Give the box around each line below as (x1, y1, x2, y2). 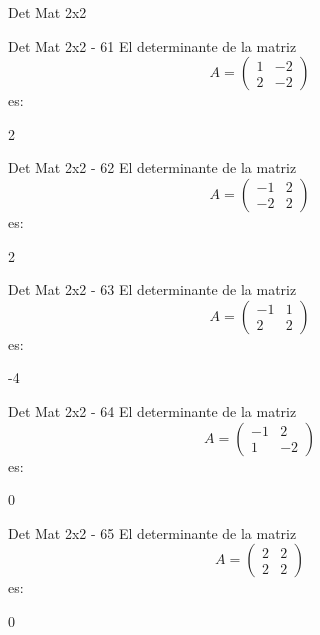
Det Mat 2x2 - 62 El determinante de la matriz (8, 157, 297, 178)
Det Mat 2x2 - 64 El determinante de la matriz (8, 400, 297, 421)
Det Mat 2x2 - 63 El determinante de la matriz (8, 279, 297, 300)
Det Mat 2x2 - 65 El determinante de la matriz (8, 522, 297, 543)
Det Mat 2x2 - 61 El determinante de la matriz (8, 35, 297, 56)
